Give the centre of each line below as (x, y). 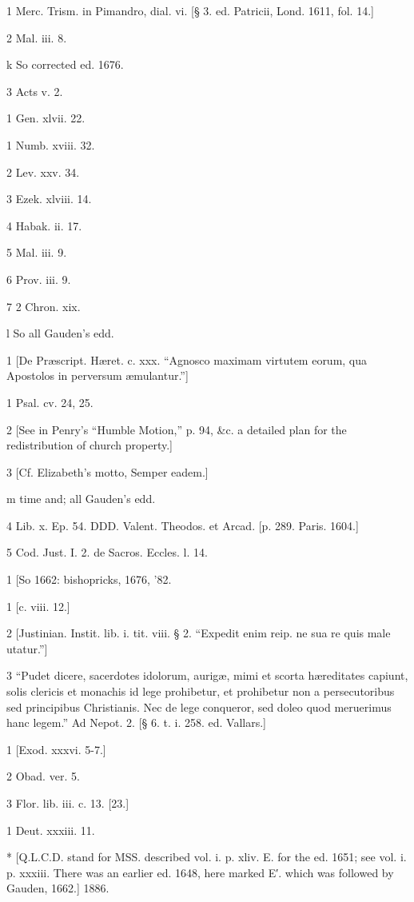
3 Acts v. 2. (35, 91)
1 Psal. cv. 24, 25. (50, 402)
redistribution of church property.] (90, 445)
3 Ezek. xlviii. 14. (49, 199)
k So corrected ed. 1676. (65, 64)
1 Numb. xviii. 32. (51, 144)
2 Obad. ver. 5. (43, 776)
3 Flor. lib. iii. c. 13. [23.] (68, 803)
